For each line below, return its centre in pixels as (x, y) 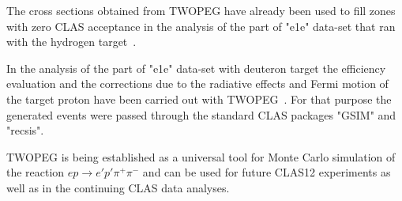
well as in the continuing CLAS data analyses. (118, 187)
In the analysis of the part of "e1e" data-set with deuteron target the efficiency (196, 68)
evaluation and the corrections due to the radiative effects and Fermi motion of (197, 83)
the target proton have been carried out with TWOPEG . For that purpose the (199, 99)
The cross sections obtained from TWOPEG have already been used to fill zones (201, 10)
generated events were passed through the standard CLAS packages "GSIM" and (201, 114)
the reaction (36, 172)
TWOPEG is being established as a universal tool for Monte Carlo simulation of (201, 156)
